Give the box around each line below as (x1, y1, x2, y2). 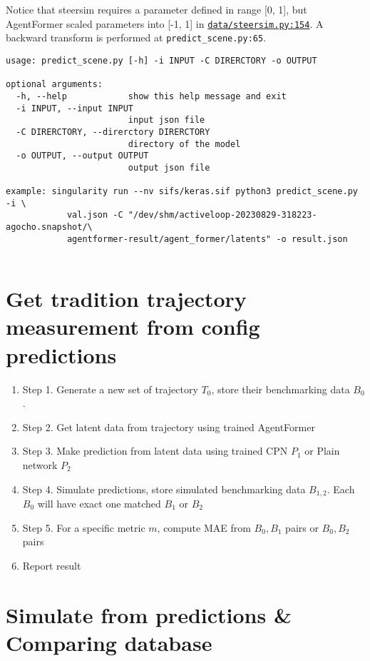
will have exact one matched (37, 495, 161, 510)
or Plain (304, 443, 340, 458)
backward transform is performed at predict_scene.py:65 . (6, 30, 267, 45)
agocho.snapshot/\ (6, 222, 93, 233)
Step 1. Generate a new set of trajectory (22, 381, 198, 396)
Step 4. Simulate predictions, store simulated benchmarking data (22, 481, 306, 496)
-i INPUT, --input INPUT (16, 103, 133, 113)
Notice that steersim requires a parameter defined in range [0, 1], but (6, 2, 307, 16)
